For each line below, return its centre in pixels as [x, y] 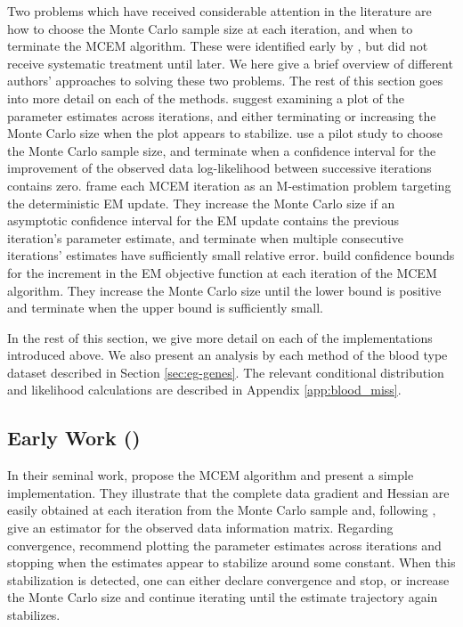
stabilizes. [34, 615]
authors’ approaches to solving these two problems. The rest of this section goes [225, 81]
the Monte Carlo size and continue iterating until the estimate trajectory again [223, 597]
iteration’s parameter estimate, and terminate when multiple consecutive [205, 237]
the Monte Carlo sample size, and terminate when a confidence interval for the [222, 150]
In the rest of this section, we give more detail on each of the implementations [220, 337]
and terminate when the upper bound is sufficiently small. [165, 308]
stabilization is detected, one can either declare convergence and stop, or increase [228, 579]
